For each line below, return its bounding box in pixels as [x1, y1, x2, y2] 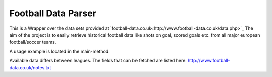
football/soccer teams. [9, 39, 56, 45]
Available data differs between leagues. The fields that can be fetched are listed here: [9, 58, 187, 64]
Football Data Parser [9, 8, 97, 19]
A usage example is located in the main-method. [9, 48, 110, 54]
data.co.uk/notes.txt [9, 64, 51, 70]
